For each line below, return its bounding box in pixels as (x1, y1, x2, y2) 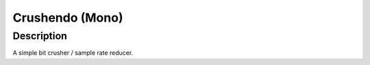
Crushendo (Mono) (12, 10, 123, 25)
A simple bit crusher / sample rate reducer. (12, 49, 134, 57)
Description (12, 30, 68, 42)
